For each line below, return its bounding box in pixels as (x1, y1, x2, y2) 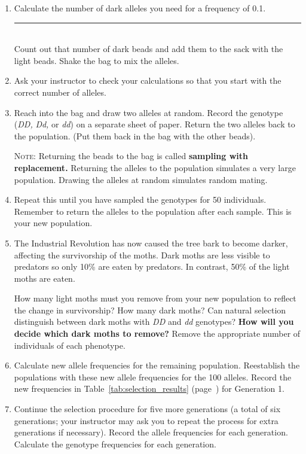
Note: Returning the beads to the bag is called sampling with (14, 150, 249, 162)
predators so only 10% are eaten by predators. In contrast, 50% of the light (14, 260, 290, 273)
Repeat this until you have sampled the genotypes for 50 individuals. (14, 193, 267, 206)
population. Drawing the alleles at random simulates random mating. (14, 173, 268, 185)
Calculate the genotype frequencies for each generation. (14, 437, 216, 450)
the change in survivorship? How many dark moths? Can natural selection (14, 303, 286, 316)
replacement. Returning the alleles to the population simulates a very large (14, 161, 296, 173)
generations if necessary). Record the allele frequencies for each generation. (14, 426, 288, 438)
